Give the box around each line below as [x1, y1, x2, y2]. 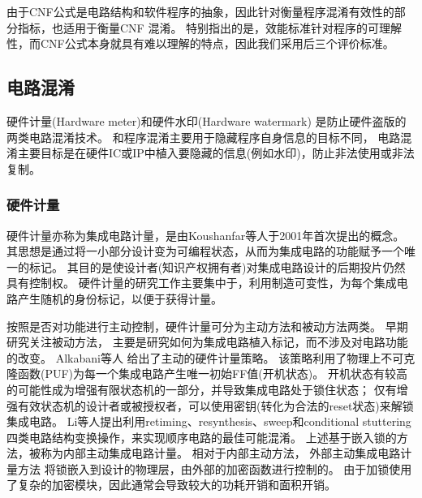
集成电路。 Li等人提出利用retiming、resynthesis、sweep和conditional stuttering [6, 413, 411, 430]
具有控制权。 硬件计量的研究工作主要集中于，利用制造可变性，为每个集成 [6, 274, 397, 291]
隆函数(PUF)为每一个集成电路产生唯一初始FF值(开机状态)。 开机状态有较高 [6, 365, 407, 382]
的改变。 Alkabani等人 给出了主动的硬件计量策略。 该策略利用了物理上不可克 [6, 349, 416, 366]
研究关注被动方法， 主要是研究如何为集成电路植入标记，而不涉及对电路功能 [6, 333, 408, 350]
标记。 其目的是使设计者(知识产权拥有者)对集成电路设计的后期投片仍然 [28, 258, 406, 275]
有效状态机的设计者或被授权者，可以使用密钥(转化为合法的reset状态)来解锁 [17, 397, 414, 414]
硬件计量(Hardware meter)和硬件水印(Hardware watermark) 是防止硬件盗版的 [6, 112, 407, 129]
